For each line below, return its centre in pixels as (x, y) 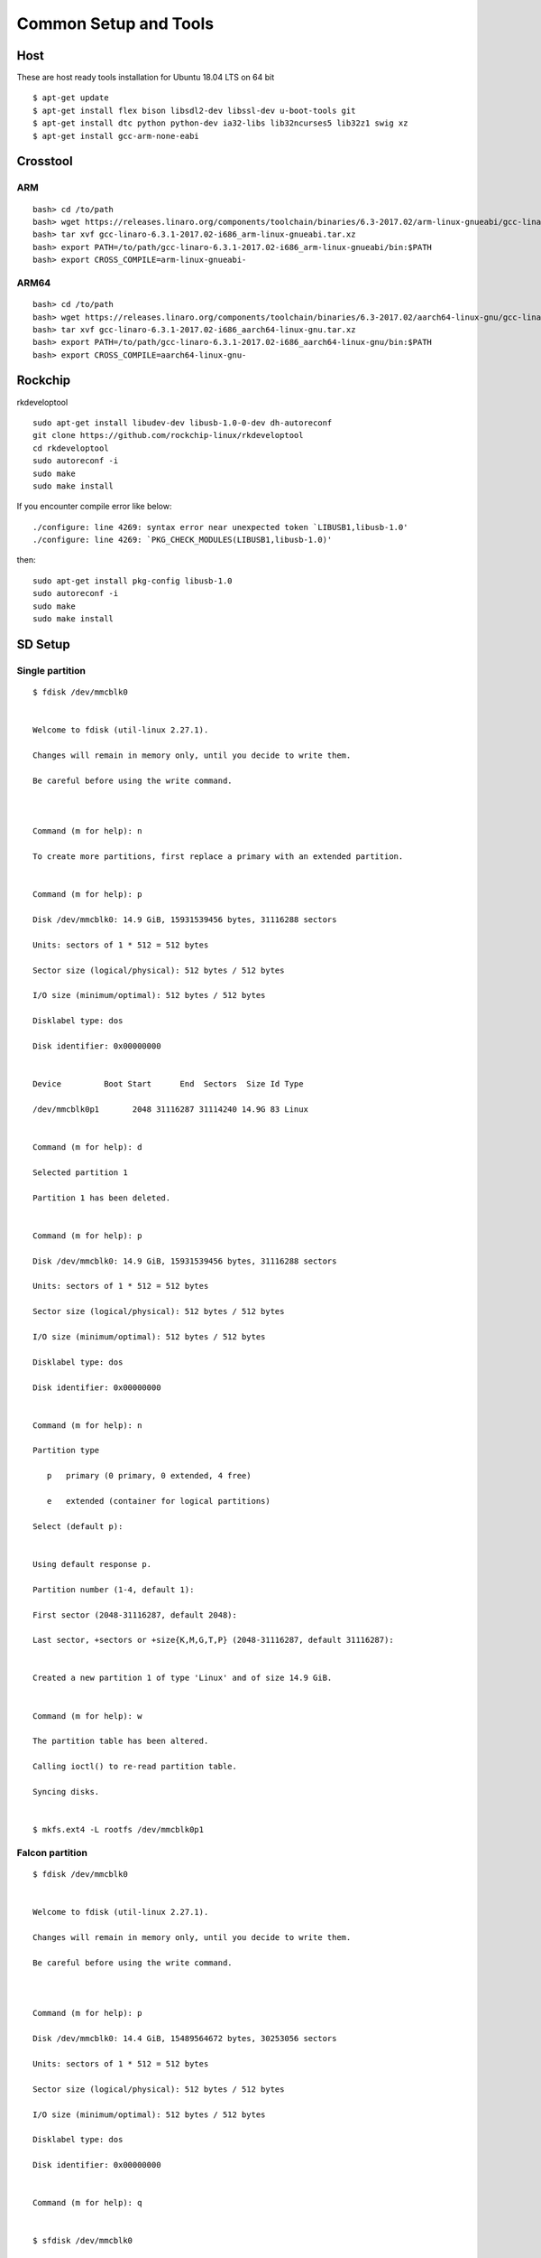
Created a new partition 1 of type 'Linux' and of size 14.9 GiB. (183, 1678)
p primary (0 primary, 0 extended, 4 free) (149, 1476)
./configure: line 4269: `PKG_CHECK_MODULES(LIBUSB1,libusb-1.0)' (183, 540)
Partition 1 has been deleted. (102, 1198)
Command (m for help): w (87, 1716)
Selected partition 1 (80, 1172)
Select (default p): (78, 1526)
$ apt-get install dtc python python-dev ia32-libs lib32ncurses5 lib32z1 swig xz (220, 123)
